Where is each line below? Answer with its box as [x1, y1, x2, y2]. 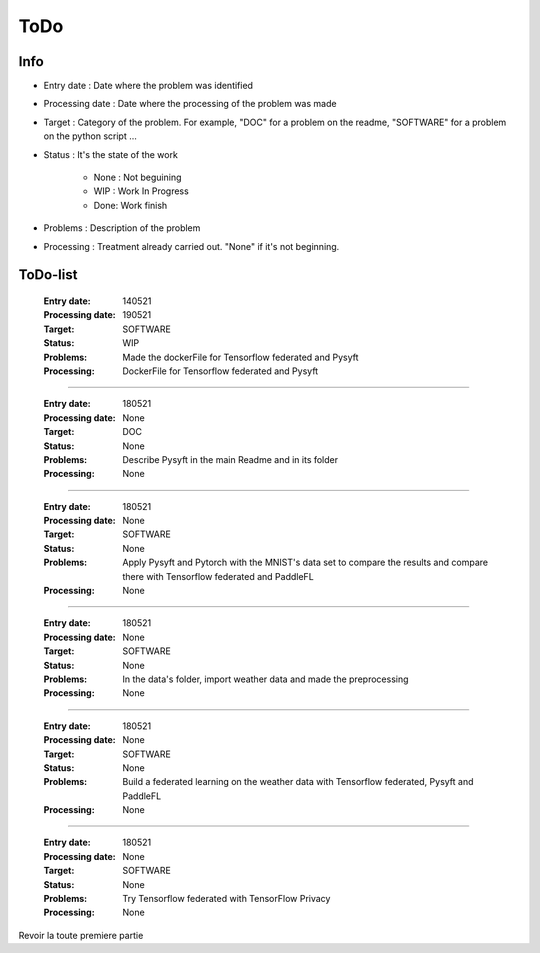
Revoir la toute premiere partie [18, 929, 144, 941]
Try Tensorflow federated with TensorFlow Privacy [122, 893, 331, 905]
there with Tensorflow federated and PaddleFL [122, 570, 314, 582]
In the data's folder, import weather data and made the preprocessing [122, 673, 409, 685]
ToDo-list [18, 266, 78, 284]
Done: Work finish [93, 199, 168, 211]
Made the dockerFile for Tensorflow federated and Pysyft [122, 351, 359, 363]
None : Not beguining [93, 171, 182, 184]
